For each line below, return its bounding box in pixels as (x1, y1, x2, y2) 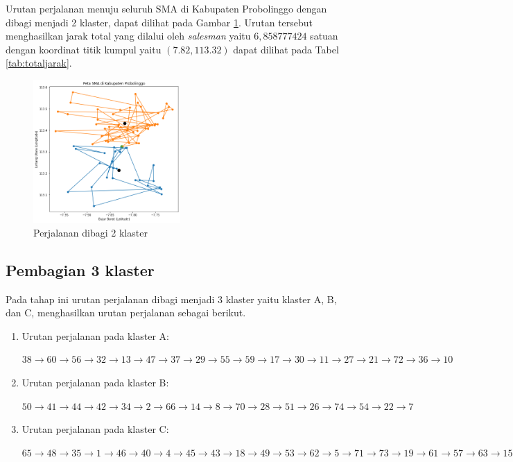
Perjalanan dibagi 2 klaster (33, 225, 148, 239)
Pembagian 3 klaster (6, 259, 155, 280)
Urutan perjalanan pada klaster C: (21, 422, 169, 436)
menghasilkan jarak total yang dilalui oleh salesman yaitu (6, 28, 251, 43)
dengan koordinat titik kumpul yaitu (6, 42, 162, 56)
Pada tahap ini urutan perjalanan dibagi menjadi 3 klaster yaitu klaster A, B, (6, 291, 337, 306)
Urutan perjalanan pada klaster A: (21, 328, 169, 343)
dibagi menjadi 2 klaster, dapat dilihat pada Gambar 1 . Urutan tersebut (6, 15, 313, 29)
